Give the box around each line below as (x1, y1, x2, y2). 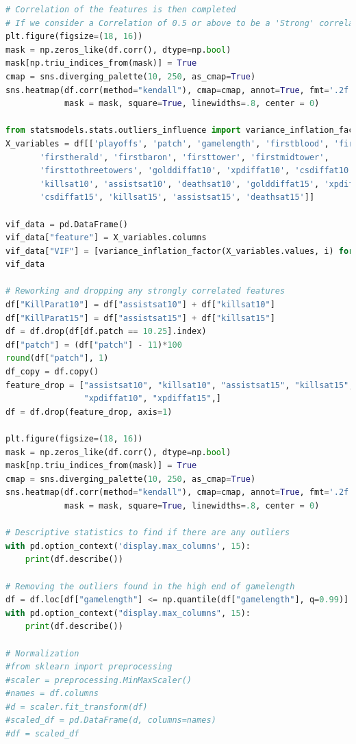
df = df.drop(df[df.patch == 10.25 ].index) (5, 326, 207, 337)
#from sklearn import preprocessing (5, 662, 173, 672)
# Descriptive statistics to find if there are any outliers (5, 528, 290, 538)
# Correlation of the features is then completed (5, 5, 236, 14)
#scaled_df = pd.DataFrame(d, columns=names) (5, 715, 216, 726)
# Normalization (5, 648, 79, 658)
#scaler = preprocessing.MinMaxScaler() (5, 675, 192, 685)
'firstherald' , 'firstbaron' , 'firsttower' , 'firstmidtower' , (40, 152, 329, 162)
